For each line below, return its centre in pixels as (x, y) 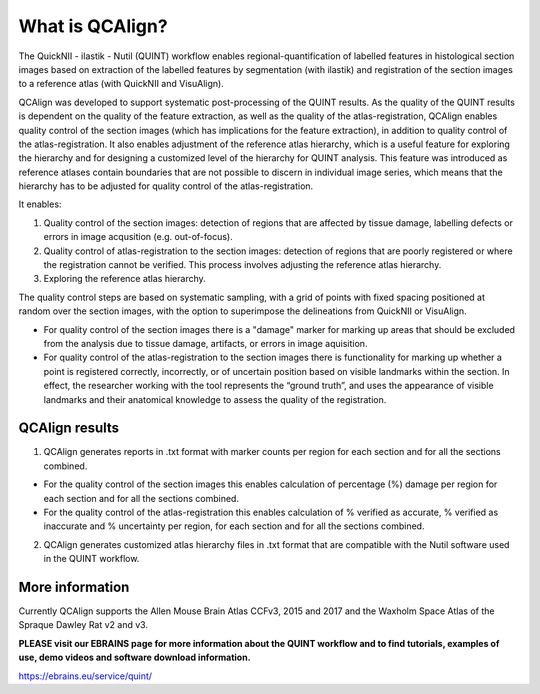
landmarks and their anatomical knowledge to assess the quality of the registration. (215, 399)
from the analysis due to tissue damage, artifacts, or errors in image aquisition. (205, 343)
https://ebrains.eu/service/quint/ (85, 676)
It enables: (40, 204)
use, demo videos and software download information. (134, 657)
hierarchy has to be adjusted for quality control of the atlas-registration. (166, 186)
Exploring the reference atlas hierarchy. (125, 279)
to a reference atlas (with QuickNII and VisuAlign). (121, 84)
